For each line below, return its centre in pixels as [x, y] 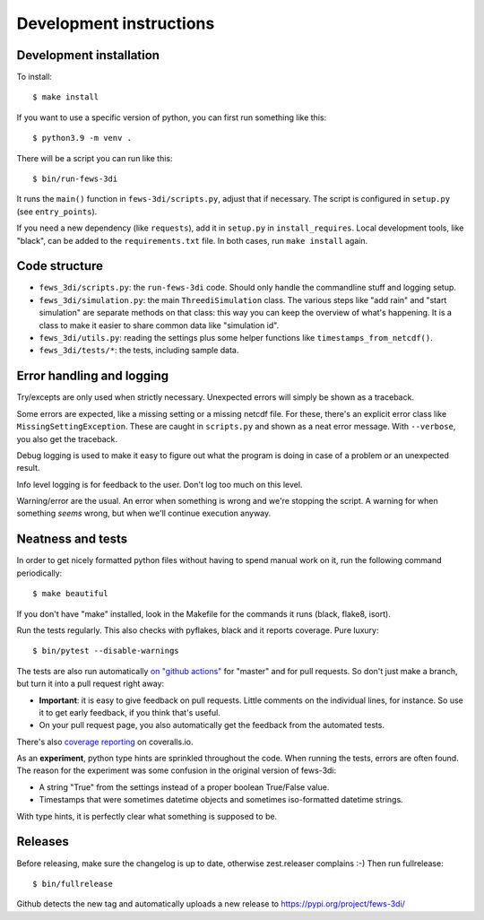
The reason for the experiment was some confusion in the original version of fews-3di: [177, 770]
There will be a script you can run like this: [95, 158]
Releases [43, 842]
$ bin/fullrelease [73, 884]
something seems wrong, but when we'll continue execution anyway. [144, 513]
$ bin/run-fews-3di [75, 179]
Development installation [88, 55]
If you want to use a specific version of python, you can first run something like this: [172, 117]
